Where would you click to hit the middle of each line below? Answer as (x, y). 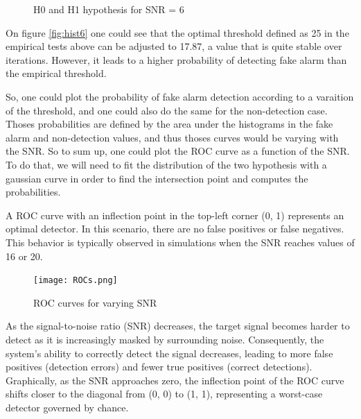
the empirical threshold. (56, 73)
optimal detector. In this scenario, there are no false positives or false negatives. (175, 229)
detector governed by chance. (67, 407)
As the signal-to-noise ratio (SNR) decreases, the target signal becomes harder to (178, 326)
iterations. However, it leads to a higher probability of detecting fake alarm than (176, 59)
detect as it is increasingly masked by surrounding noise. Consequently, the (165, 339)
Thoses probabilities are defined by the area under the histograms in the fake (169, 124)
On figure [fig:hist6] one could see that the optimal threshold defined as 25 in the (177, 32)
